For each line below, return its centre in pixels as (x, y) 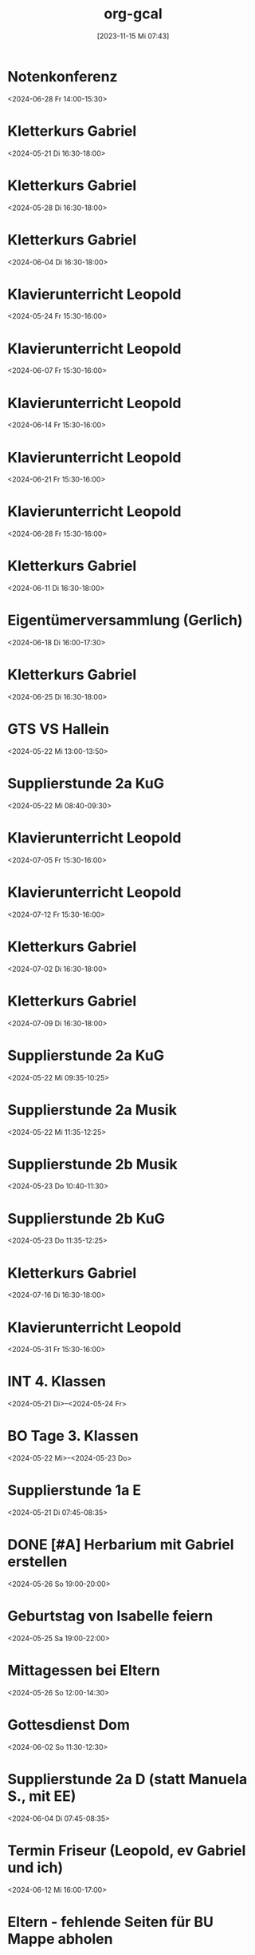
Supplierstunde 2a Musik (92, 1110)
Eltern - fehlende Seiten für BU (111, 1922)
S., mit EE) (42, 1796)
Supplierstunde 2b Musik (93, 1164)
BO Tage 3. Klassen (73, 1436)
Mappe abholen (60, 1939)
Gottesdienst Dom (69, 1725)
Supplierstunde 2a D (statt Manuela (127, 1779)
